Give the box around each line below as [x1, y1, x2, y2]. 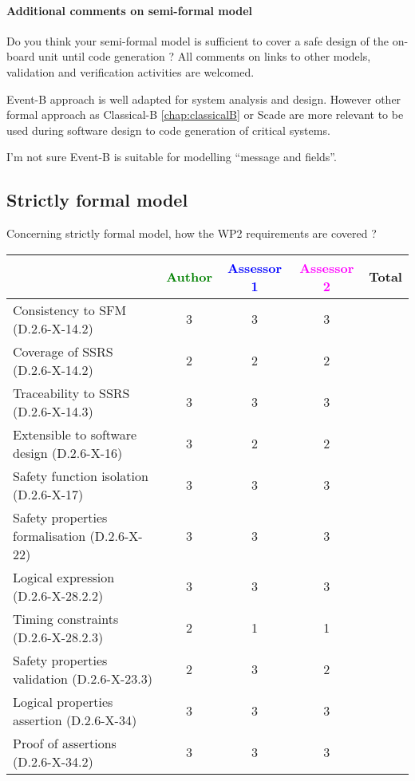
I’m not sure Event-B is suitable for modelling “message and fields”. [6, 148, 337, 165]
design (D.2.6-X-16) [13, 443, 123, 462]
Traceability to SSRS [13, 383, 130, 402]
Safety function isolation [13, 466, 148, 485]
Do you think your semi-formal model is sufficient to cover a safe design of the [6, 32, 389, 49]
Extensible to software [13, 424, 137, 444]
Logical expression [13, 567, 115, 586]
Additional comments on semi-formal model [6, 2, 253, 18]
